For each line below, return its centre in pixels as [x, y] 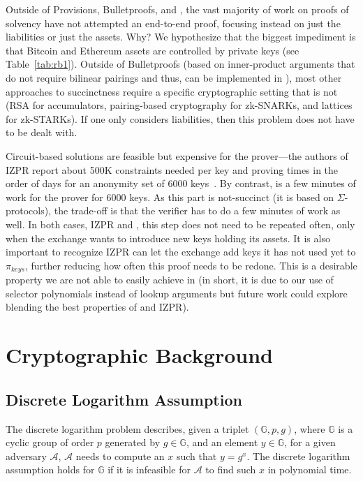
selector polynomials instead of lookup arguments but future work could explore [177, 293]
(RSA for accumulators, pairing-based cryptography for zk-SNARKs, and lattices [179, 105]
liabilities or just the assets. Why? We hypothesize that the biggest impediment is [181, 37]
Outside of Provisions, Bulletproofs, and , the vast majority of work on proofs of [177, 9]
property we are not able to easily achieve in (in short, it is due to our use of [170, 280]
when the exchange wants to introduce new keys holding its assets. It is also [168, 238]
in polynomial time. [310, 469]
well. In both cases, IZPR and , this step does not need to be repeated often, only [180, 224]
